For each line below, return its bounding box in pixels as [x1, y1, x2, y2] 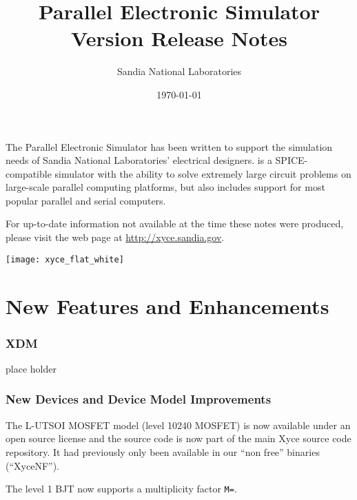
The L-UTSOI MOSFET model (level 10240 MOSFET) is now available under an [6, 417, 351, 432]
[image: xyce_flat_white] [6, 254, 124, 264]
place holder [6, 361, 57, 375]
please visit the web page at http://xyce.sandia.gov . [6, 230, 225, 244]
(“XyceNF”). [6, 458, 59, 472]
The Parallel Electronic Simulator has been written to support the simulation [6, 139, 333, 154]
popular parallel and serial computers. [6, 193, 166, 207]
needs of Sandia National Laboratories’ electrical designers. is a [6, 153, 272, 167]
